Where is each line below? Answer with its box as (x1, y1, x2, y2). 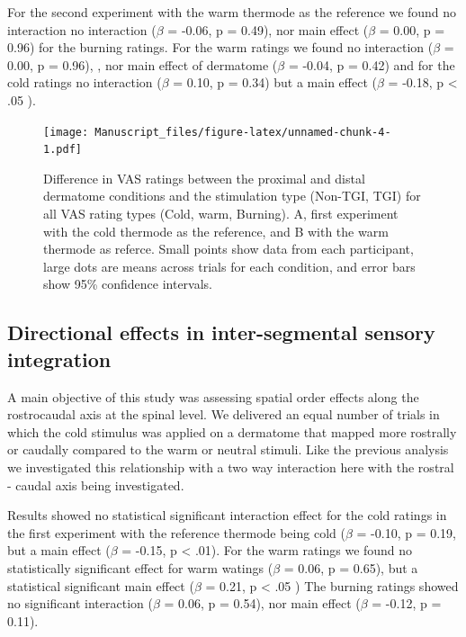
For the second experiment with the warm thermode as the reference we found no (7, 3, 457, 21)
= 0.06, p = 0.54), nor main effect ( (164, 594, 361, 613)
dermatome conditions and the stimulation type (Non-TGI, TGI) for (43, 186, 421, 205)
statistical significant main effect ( (7, 576, 194, 595)
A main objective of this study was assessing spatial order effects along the (7, 387, 419, 406)
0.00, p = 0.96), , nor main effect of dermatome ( (7, 55, 278, 74)
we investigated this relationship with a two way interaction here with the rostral (7, 458, 454, 476)
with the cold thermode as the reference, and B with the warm (43, 221, 389, 240)
